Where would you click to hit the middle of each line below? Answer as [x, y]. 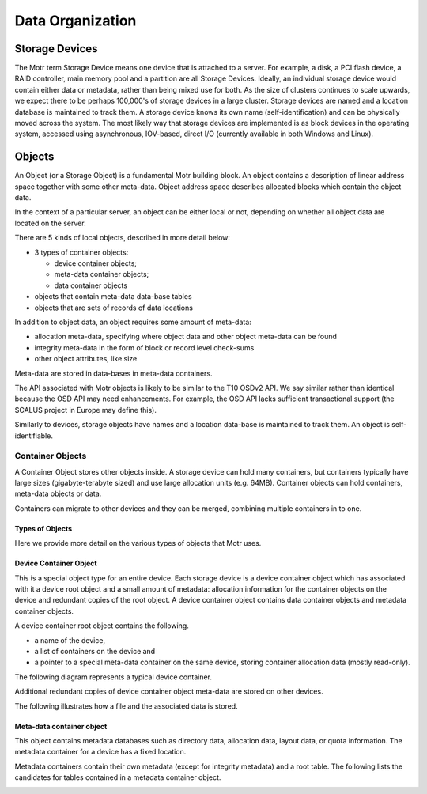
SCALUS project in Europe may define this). [86, 410]
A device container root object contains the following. [102, 626]
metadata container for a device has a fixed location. [100, 752]
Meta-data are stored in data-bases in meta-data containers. [113, 373]
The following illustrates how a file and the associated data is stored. [126, 706]
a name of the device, [70, 640]
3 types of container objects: [81, 252]
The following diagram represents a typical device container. [113, 677]
